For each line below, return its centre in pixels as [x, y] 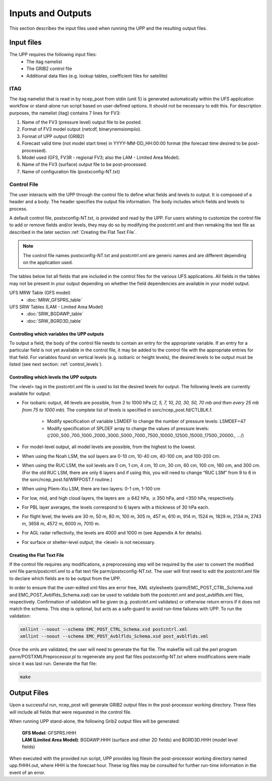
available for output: [30, 394]
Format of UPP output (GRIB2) [53, 136]
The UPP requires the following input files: [53, 54]
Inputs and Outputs [50, 13]
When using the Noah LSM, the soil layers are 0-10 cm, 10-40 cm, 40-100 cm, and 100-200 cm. [121, 456]
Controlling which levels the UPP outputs [53, 377]
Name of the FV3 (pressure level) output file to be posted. [82, 122]
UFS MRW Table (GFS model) [40, 293]
